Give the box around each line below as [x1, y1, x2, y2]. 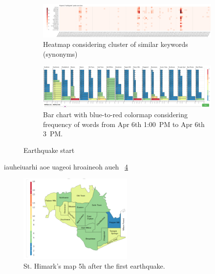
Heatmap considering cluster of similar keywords [43, 39, 188, 49]
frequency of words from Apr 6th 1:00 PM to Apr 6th [43, 119, 205, 129]
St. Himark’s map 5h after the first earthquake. [23, 261, 165, 271]
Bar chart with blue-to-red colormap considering [43, 109, 188, 120]
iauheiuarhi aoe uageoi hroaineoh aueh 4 [4, 161, 129, 171]
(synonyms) [43, 48, 78, 59]
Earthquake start [23, 145, 75, 155]
